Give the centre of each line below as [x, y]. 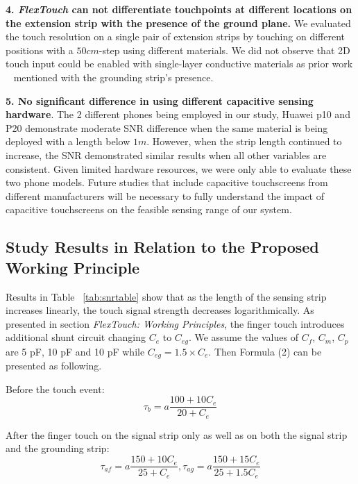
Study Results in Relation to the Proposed [162, 247]
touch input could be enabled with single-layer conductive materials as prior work [179, 64]
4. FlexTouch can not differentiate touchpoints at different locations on [179, 9]
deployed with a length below [68, 141]
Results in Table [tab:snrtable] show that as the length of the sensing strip [166, 296]
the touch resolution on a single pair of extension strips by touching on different [176, 36]
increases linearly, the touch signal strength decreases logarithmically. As [160, 310]
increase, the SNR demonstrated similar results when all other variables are [166, 155]
